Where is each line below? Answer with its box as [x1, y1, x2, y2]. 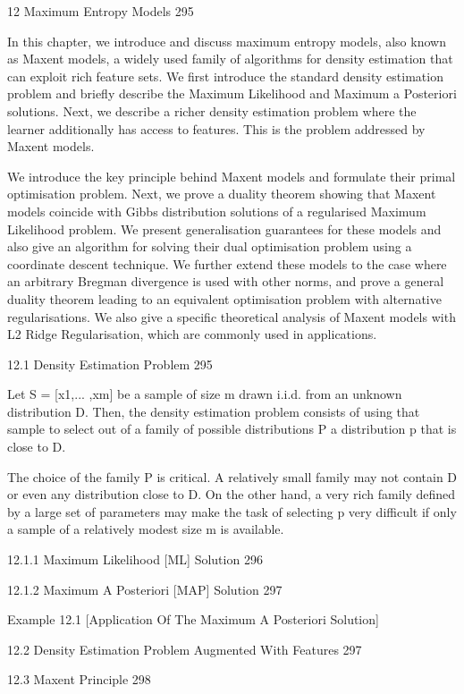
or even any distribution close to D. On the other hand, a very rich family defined [7, 485, 456, 504]
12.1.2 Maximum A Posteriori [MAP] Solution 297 [7, 580, 283, 598]
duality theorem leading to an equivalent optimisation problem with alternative [7, 289, 442, 308]
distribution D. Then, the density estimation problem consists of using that [7, 402, 420, 420]
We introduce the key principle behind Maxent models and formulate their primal [7, 166, 456, 185]
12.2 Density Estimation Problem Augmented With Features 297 [7, 639, 362, 658]
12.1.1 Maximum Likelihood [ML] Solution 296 [7, 550, 263, 569]
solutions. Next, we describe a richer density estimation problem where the [7, 101, 417, 120]
